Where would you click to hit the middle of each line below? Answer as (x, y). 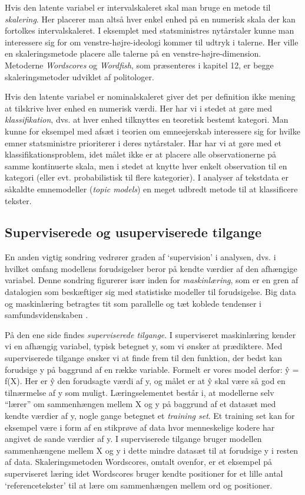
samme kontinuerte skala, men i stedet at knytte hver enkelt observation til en (146, 165)
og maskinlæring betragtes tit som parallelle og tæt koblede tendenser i (133, 303)
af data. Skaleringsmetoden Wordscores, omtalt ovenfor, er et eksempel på (138, 462)
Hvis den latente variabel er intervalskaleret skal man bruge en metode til (138, 7)
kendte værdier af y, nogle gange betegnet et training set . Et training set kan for (150, 416)
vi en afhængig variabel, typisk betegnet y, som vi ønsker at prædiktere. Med (144, 346)
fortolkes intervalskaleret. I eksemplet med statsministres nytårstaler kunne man (150, 30)
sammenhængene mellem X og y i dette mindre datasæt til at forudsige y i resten (152, 450)
